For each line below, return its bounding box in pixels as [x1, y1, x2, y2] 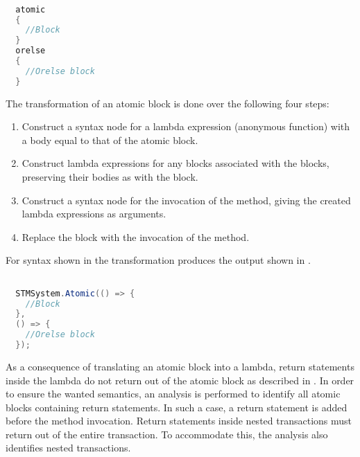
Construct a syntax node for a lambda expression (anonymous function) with [22, 119, 350, 134]
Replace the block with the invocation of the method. [22, 229, 250, 244]
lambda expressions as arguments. [22, 206, 166, 221]
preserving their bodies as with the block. [22, 170, 198, 184]
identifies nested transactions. [6, 440, 131, 455]
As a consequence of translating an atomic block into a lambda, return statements [6, 359, 354, 373]
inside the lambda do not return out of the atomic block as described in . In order [6, 373, 354, 387]
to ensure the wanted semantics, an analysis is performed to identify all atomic [6, 386, 341, 401]
